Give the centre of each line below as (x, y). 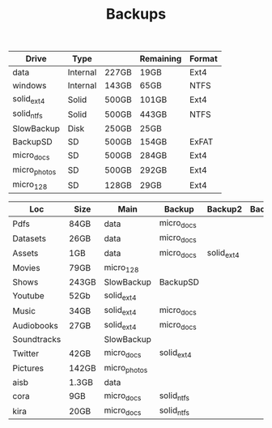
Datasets (30, 238)
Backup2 (225, 209)
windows (30, 86)
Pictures (28, 368)
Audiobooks (35, 325)
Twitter (25, 353)
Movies (26, 268)
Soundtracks (37, 340)
